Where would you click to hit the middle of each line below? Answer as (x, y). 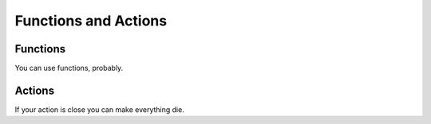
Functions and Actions (91, 21)
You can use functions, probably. (69, 68)
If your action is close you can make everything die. (100, 109)
